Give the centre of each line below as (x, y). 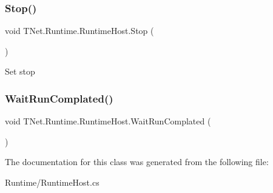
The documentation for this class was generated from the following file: (137, 162)
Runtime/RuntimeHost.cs (52, 182)
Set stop (20, 71)
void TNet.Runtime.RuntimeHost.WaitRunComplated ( (108, 121)
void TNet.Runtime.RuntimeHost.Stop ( (79, 31)
